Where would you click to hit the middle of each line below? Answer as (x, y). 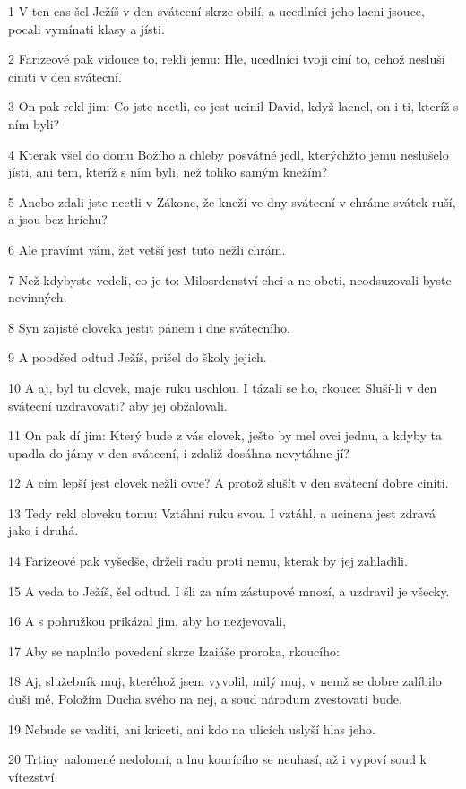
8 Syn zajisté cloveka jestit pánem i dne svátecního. (149, 327)
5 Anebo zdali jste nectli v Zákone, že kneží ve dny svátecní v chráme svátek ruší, (232, 201)
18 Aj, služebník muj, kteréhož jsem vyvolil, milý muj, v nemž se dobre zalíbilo (225, 681)
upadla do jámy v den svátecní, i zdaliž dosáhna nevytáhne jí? (179, 452)
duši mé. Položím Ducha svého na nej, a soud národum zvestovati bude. (205, 699)
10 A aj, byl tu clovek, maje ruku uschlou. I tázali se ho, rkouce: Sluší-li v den (223, 387)
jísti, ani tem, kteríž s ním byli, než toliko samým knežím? (168, 172)
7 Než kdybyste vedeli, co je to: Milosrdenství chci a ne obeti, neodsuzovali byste (230, 279)
